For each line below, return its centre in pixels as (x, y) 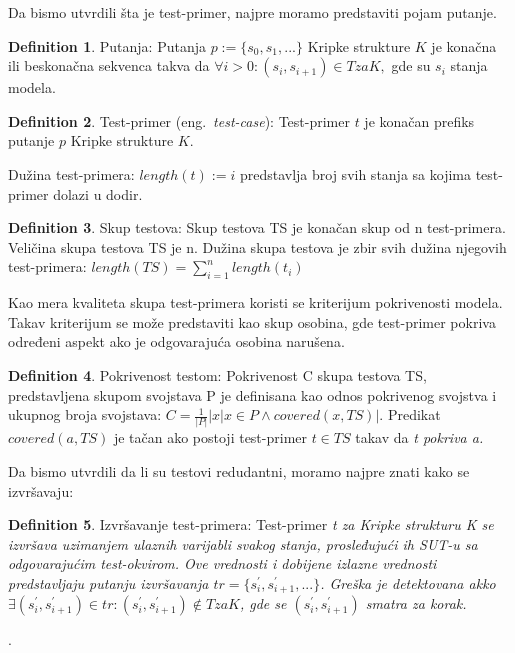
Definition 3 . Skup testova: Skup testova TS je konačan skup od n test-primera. (257, 227)
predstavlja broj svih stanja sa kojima (355, 173)
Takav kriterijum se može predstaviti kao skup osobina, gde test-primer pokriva (252, 321)
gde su (411, 65)
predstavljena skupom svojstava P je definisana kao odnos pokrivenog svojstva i (252, 394)
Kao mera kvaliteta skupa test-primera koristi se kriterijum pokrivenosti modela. (255, 302)
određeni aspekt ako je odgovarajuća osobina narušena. (176, 341)
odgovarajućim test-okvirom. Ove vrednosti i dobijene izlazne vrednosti (222, 563)
